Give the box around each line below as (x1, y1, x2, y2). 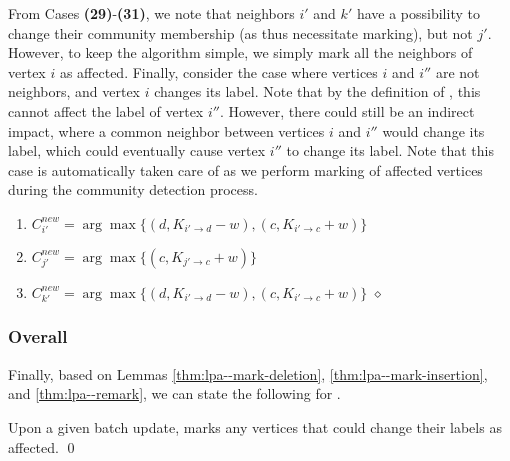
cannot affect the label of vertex (8, 100, 204, 121)
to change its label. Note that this (286, 140, 494, 161)
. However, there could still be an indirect (219, 100, 475, 121)
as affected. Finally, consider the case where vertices (59, 61, 378, 82)
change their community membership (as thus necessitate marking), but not (8, 22, 473, 43)
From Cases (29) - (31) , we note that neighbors (8, 3, 295, 23)
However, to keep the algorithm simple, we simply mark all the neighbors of (8, 42, 473, 63)
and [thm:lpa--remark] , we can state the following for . (8, 383, 341, 404)
